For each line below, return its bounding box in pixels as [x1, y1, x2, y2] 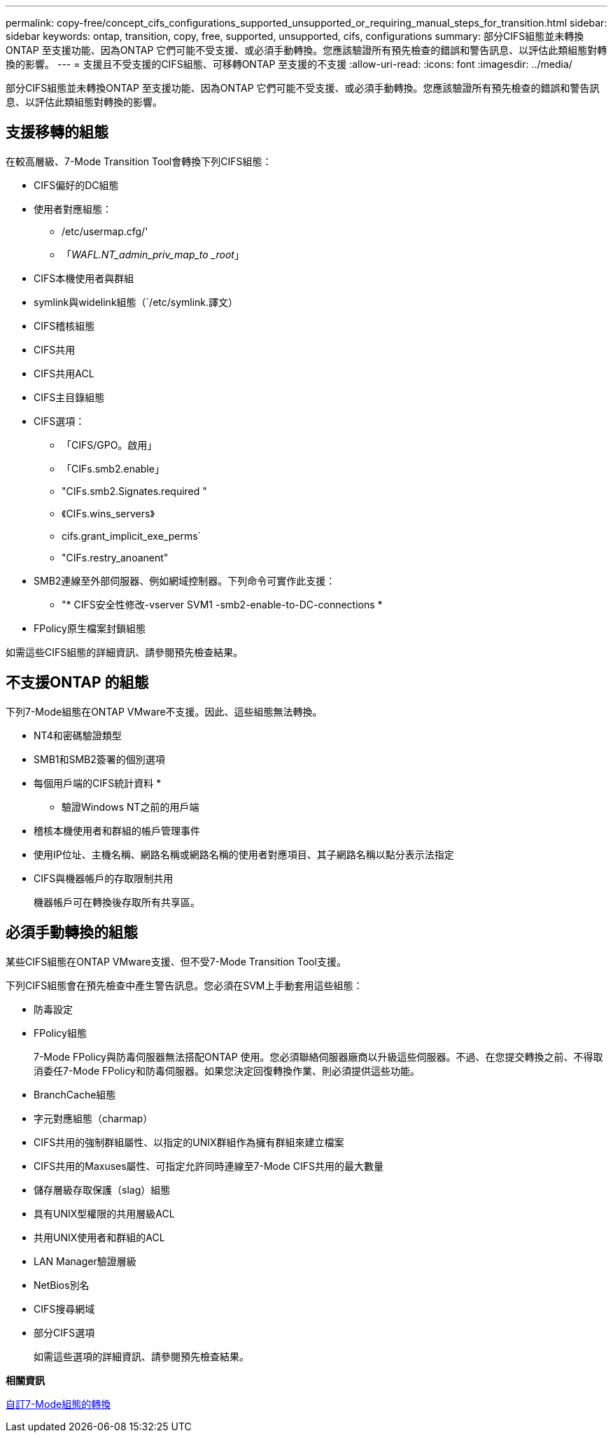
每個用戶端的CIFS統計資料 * [34, 776, 162, 789]
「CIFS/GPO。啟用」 [62, 438, 157, 451]
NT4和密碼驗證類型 [34, 729, 122, 741]
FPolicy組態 [34, 1026, 87, 1039]
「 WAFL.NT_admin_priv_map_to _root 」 [62, 248, 244, 260]
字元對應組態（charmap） [34, 1112, 153, 1124]
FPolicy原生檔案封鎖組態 [34, 622, 146, 634]
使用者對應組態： [34, 202, 112, 215]
